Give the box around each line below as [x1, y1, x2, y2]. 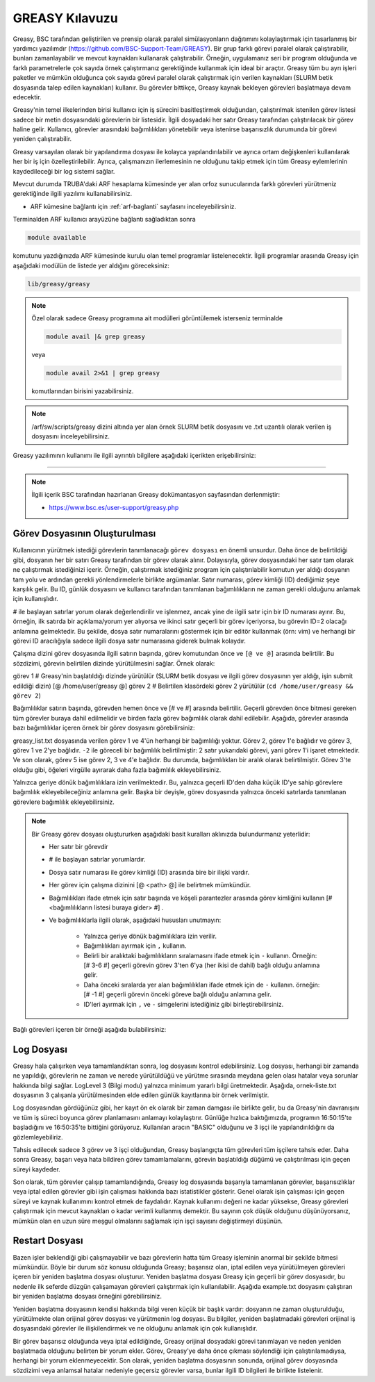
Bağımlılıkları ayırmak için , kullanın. [83, 941, 187, 950]
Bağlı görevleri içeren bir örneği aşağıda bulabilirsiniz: [12, 1025, 167, 1033]
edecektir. [12, 92, 42, 101]
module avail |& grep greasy [46, 332, 146, 340]
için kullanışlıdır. [12, 595, 58, 603]
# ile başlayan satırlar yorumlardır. [49, 855, 146, 864]
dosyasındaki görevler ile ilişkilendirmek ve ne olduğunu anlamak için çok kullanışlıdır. [12, 1324, 258, 1333]
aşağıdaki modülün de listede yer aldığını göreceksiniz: [12, 261, 170, 270]
